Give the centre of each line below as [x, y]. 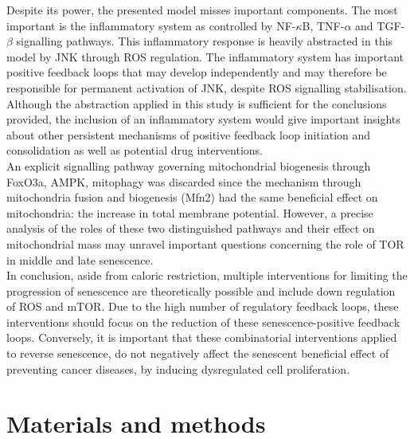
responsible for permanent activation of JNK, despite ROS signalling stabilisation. [207, 87]
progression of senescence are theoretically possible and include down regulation [201, 290]
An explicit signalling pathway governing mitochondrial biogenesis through [189, 165]
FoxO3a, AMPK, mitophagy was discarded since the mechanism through [184, 181]
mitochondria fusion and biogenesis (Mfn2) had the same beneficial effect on [192, 197]
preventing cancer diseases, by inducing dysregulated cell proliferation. [178, 368]
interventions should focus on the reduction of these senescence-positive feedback [203, 321]
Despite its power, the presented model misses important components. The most [202, 10]
